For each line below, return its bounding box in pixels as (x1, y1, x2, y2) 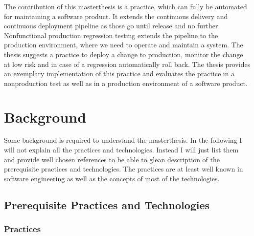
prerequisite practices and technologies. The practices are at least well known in (4, 164, 243, 174)
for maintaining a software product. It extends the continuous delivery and (4, 11, 228, 21)
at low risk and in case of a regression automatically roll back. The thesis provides (4, 59, 251, 69)
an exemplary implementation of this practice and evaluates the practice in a (4, 68, 235, 79)
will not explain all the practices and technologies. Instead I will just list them (4, 145, 239, 155)
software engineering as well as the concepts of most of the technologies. (4, 173, 220, 183)
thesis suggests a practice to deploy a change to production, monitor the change (4, 49, 243, 59)
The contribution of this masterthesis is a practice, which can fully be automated (4, 1, 247, 11)
